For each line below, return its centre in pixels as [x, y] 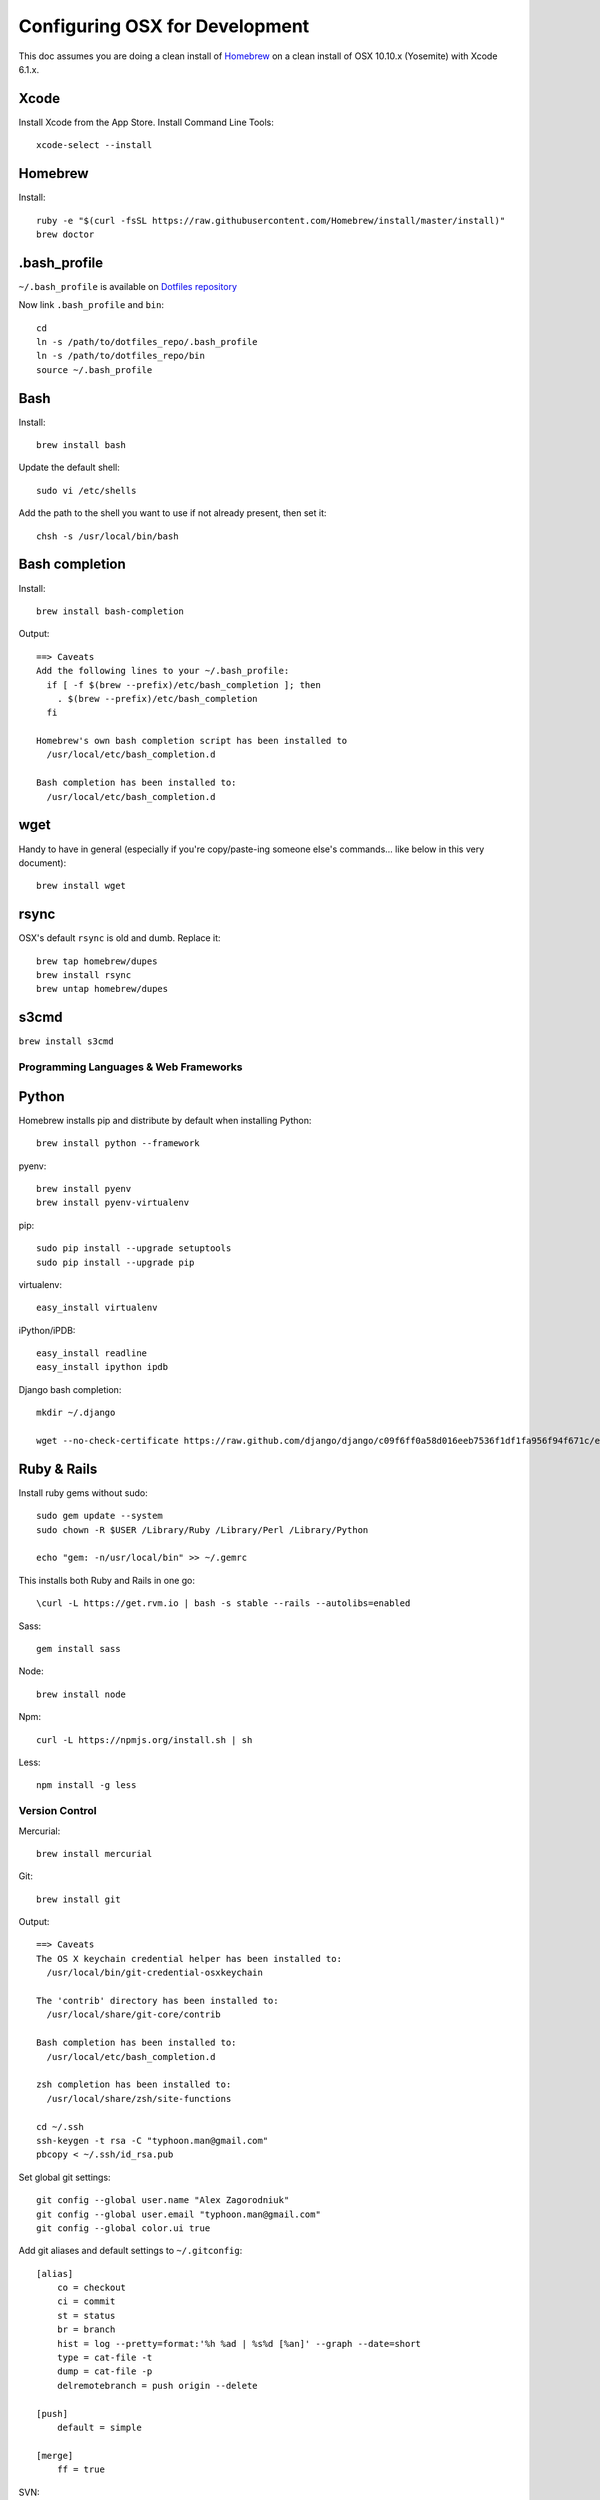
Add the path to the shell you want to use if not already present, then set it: [172, 513]
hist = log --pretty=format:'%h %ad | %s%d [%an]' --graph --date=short [239, 2343]
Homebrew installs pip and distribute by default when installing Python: [165, 1120]
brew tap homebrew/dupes [97, 961]
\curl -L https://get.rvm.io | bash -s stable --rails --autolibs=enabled [223, 1603]
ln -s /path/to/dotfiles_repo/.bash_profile [147, 341]
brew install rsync [84, 975]
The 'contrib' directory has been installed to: [157, 2001]
